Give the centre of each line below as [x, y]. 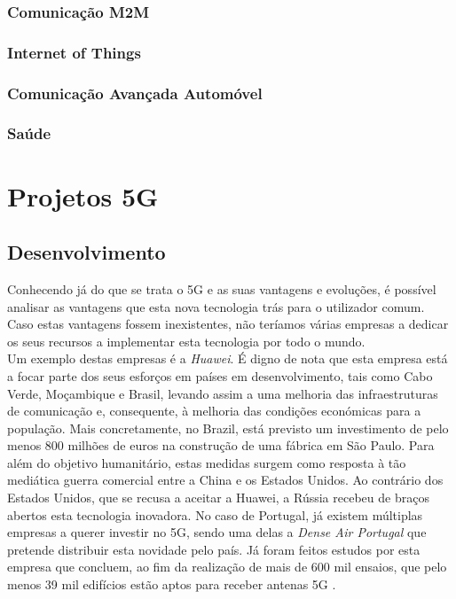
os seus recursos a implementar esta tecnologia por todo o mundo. [186, 341]
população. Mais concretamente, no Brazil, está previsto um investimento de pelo [228, 428]
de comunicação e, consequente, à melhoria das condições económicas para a [214, 411]
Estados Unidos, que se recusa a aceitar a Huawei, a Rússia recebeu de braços [218, 498]
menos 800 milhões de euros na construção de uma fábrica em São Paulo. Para [221, 445]
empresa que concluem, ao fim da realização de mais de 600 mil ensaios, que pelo [227, 567]
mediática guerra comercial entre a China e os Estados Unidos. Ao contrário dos [225, 480]
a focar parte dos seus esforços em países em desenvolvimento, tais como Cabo [220, 375]
